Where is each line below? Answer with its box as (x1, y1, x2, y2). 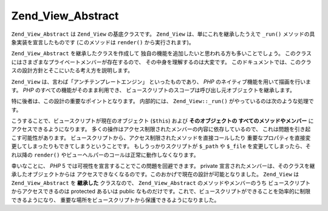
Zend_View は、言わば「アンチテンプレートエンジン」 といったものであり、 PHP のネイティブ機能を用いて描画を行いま (11, 78, 311, 85)
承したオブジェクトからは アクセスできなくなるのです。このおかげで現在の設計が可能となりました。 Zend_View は (11, 170, 299, 178)
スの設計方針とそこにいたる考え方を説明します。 (11, 67, 134, 74)
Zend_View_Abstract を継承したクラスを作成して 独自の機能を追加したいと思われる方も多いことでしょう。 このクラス (11, 50, 312, 57)
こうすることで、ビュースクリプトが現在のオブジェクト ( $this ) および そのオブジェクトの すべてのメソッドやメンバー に (11, 117, 314, 124)
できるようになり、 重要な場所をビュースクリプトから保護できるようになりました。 (11, 196, 220, 203)
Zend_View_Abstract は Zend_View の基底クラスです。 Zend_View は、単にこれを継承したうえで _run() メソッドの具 (11, 30, 315, 38)
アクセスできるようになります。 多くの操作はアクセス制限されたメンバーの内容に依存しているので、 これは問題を (11, 126, 295, 133)
